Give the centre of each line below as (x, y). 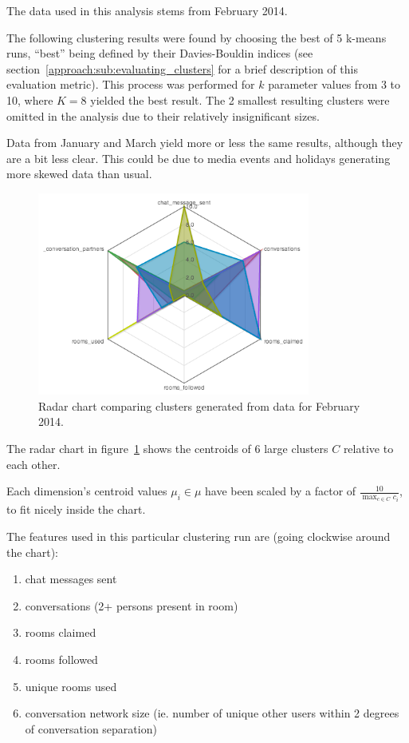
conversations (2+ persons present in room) (132, 605)
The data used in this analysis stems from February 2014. (147, 10)
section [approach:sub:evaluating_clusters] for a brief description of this (182, 68)
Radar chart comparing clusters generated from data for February (199, 405)
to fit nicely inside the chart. (76, 509)
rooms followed (61, 659)
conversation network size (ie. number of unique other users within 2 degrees (212, 713)
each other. (33, 464)
